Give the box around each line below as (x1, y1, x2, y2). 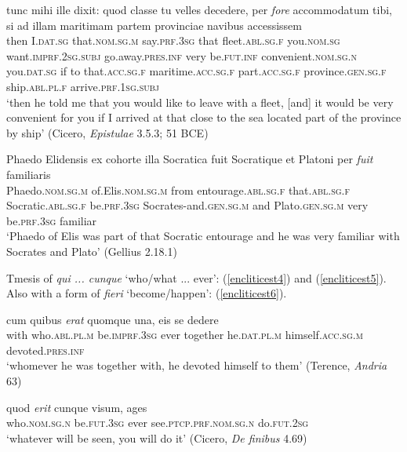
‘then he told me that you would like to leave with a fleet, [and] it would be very (6, 93, 394, 110)
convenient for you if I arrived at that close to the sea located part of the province (6, 109, 402, 126)
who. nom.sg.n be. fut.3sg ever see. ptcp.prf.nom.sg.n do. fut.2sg (6, 414, 309, 431)
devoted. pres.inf (6, 341, 85, 358)
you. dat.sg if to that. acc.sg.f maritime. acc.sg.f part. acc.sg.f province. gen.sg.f (6, 63, 387, 79)
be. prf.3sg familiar (6, 212, 97, 228)
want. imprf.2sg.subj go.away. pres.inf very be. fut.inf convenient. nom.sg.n (6, 47, 357, 64)
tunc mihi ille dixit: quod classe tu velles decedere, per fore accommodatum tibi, (6, 2, 393, 17)
